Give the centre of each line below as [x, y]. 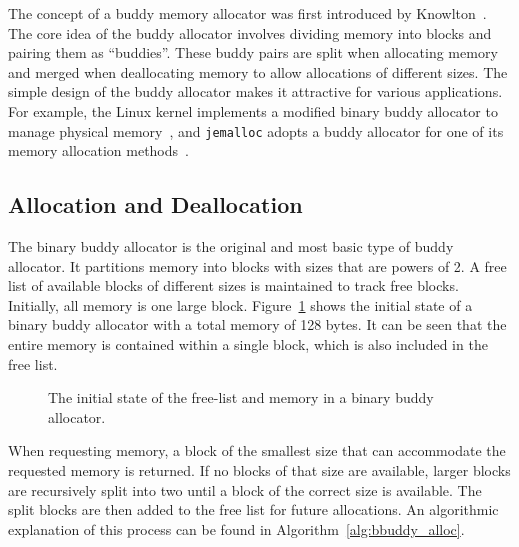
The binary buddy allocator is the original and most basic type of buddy [231, 246]
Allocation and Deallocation [155, 204]
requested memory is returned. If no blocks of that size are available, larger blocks [259, 469]
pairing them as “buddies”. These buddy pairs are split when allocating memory [253, 52]
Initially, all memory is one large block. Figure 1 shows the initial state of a [240, 304]
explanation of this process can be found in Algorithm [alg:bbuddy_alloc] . [236, 528]
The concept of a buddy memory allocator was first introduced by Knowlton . [247, 13]
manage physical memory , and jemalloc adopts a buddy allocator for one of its [256, 130]
